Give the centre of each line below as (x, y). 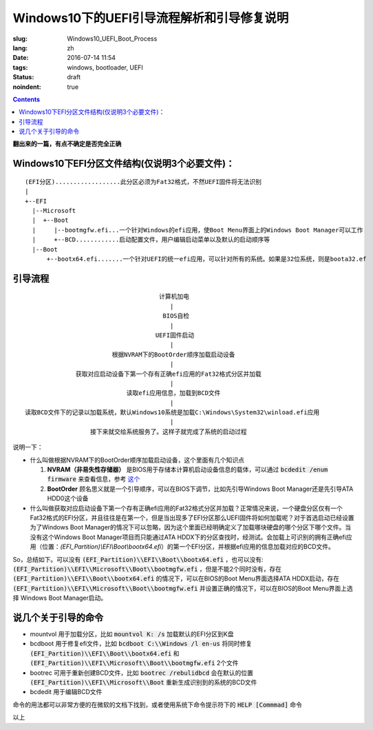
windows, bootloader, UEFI (105, 67)
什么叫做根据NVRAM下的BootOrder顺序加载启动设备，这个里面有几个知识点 (137, 460)
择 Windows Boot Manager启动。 (60, 598)
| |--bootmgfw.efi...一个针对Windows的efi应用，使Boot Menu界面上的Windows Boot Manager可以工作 (198, 230)
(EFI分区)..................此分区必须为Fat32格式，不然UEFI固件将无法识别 (143, 182)
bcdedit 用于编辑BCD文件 (66, 692)
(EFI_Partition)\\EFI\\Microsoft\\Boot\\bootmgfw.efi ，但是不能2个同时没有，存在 (147, 569)
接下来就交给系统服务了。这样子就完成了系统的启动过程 (168, 432)
